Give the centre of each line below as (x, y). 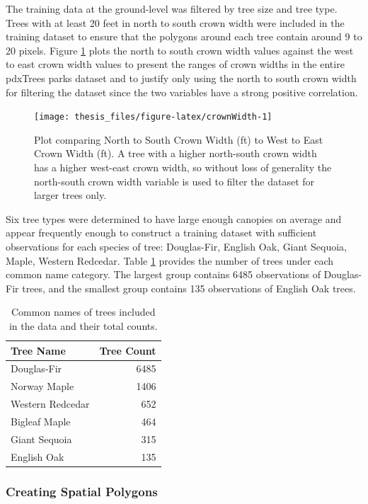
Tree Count (128, 350)
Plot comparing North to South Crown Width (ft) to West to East (179, 139)
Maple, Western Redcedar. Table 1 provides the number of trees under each (170, 260)
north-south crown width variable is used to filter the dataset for (174, 181)
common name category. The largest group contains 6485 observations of (163, 274)
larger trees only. (70, 195)
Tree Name (38, 350)
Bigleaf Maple (41, 421)
